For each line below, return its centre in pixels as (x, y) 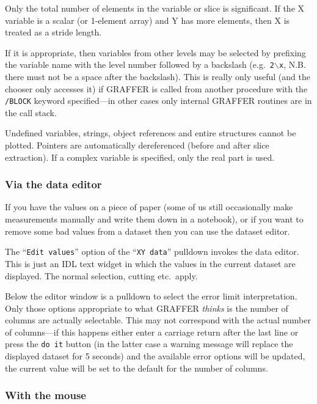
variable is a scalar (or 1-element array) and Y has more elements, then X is (148, 20)
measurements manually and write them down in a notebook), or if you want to (154, 219)
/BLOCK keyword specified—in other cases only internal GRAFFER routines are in (158, 101)
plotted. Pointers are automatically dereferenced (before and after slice (137, 145)
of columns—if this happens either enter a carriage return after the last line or (152, 332)
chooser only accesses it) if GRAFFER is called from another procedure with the (156, 88)
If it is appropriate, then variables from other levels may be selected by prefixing (155, 52)
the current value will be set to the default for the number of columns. (137, 368)
